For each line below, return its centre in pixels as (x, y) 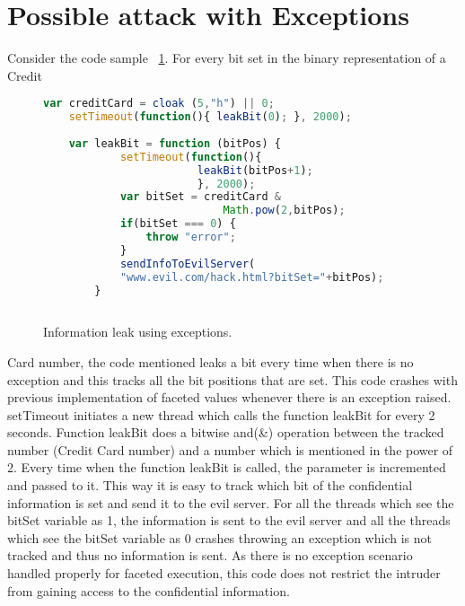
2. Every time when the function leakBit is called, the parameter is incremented (227, 467)
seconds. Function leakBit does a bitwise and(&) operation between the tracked (226, 432)
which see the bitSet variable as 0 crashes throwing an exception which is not (219, 537)
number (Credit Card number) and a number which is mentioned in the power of (230, 449)
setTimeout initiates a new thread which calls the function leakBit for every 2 (221, 414)
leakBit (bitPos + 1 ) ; (255, 170)
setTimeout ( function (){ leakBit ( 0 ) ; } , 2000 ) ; (210, 117)
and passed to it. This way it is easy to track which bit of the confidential (210, 485)
